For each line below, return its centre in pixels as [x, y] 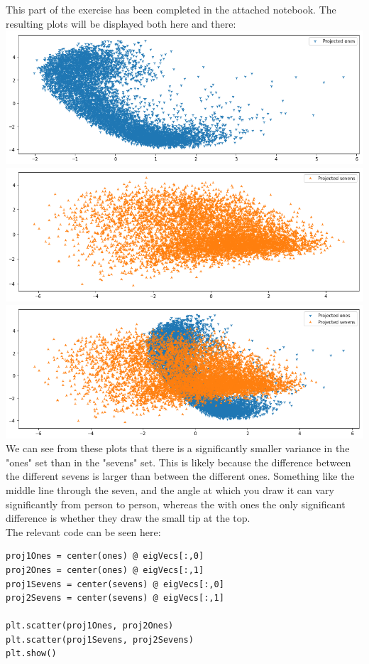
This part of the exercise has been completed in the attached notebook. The [171, 9]
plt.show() [31, 654]
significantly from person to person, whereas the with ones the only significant [176, 504]
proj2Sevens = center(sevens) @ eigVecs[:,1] [115, 598]
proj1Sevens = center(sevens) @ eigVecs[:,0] [115, 584]
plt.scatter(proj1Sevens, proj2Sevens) [100, 639]
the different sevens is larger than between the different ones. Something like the [180, 476]
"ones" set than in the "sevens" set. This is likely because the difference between [178, 462]
